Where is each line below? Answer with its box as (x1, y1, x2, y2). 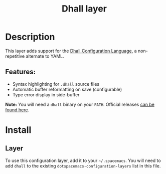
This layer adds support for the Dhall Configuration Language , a (5, 48, 137, 54)
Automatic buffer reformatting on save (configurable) (12, 86, 122, 92)
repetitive (5, 53, 25, 59)
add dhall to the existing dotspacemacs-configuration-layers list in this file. (5, 162, 161, 168)
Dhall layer (62, 3, 107, 15)
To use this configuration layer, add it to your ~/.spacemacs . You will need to (5, 157, 161, 163)
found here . (5, 106, 29, 113)
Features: (5, 68, 36, 76)
